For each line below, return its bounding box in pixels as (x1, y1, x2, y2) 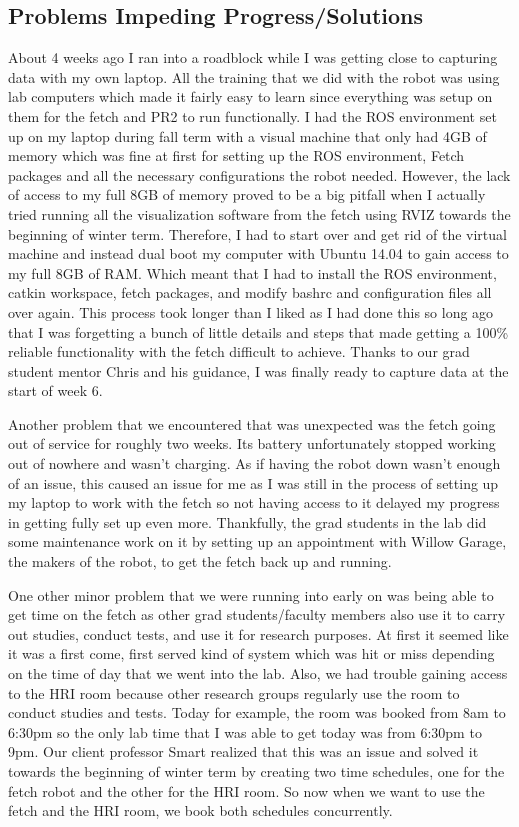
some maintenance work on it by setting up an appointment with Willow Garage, (8, 531, 507, 552)
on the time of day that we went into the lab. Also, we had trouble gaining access (8, 663, 508, 684)
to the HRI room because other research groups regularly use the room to (8, 682, 460, 703)
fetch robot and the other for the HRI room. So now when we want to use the (8, 780, 485, 801)
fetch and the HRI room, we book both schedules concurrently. (8, 800, 393, 821)
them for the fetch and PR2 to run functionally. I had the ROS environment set (8, 105, 497, 126)
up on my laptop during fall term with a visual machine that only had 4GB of (8, 125, 487, 146)
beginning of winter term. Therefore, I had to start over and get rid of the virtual (8, 223, 507, 244)
